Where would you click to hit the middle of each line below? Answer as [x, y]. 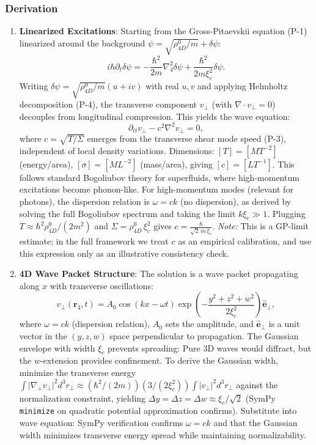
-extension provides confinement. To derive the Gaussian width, [159, 360]
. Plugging [286, 213]
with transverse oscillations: [101, 285]
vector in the [43, 335]
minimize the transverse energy [78, 372]
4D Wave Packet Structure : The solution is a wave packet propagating [159, 274]
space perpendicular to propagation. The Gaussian [204, 335]
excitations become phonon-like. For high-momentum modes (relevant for [156, 189]
